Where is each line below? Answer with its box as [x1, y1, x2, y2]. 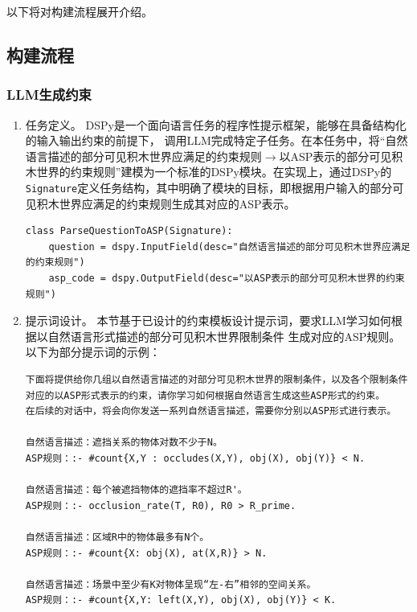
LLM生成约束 [6, 84, 92, 105]
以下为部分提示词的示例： [25, 343, 161, 360]
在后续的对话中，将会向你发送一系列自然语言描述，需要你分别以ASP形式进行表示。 [25, 405, 397, 417]
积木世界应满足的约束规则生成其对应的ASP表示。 [36, 195, 296, 212]
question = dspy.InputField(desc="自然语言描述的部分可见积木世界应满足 [48, 240, 411, 253]
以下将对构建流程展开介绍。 [6, 3, 153, 19]
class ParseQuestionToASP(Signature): [25, 225, 233, 237]
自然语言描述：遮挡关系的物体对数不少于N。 [25, 437, 223, 449]
